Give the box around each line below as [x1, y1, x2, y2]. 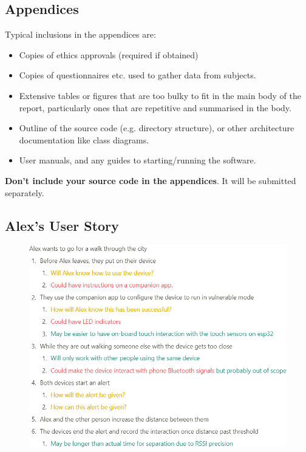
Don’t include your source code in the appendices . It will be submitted [5, 174, 296, 187]
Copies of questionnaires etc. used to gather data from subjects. [19, 69, 256, 81]
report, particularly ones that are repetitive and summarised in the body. [19, 101, 291, 114]
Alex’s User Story [5, 216, 119, 235]
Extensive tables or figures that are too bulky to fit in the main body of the [19, 89, 301, 101]
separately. [5, 186, 44, 199]
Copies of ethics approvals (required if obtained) [19, 48, 199, 61]
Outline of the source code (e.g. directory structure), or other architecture [19, 122, 294, 134]
